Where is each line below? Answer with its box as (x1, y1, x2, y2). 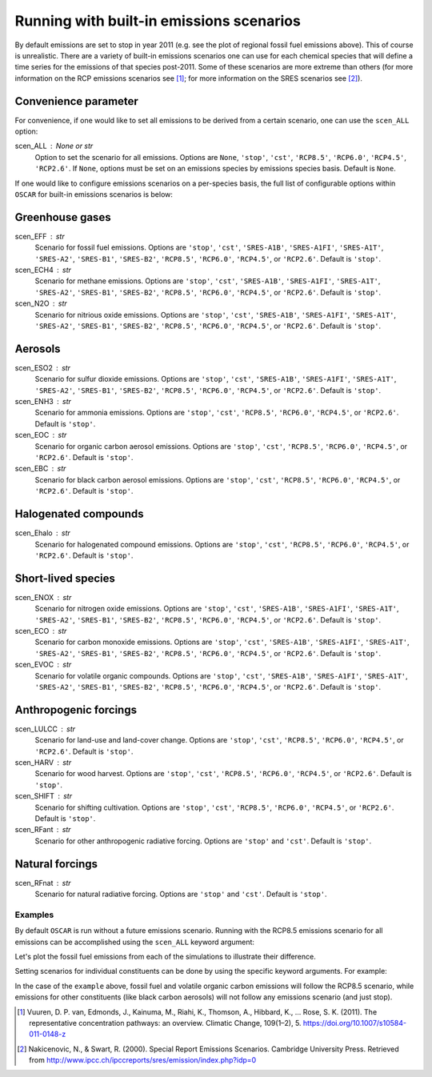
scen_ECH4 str (14, 265, 72, 275)
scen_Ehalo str (14, 528, 71, 538)
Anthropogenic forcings (14, 703, 138, 716)
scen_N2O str (14, 298, 67, 308)
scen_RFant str (14, 825, 71, 835)
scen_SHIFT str (14, 791, 72, 801)
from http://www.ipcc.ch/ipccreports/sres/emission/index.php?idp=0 (29, 1055, 257, 1065)
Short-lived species (14, 571, 115, 585)
